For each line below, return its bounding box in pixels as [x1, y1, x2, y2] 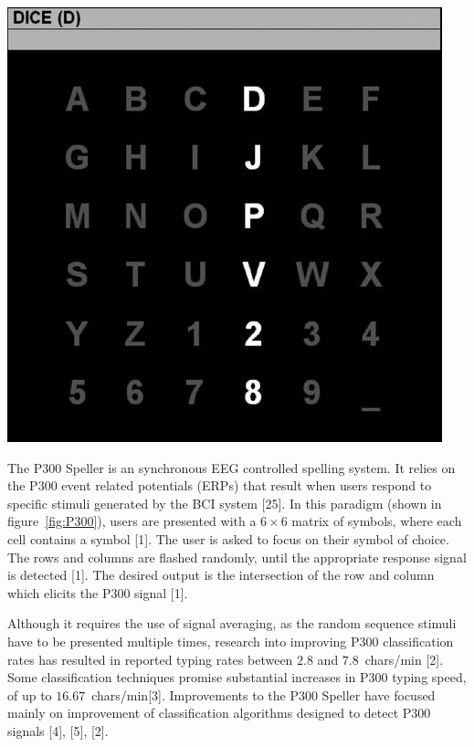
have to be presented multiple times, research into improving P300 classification [7, 631, 454, 650]
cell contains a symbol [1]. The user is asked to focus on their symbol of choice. [7, 529, 449, 548]
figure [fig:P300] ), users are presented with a [7, 511, 257, 531]
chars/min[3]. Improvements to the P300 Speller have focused [91, 685, 436, 704]
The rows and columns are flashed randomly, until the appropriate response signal [7, 547, 467, 566]
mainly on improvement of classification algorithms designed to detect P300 [7, 703, 431, 722]
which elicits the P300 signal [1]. [7, 583, 188, 602]
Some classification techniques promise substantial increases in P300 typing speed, [7, 668, 467, 687]
